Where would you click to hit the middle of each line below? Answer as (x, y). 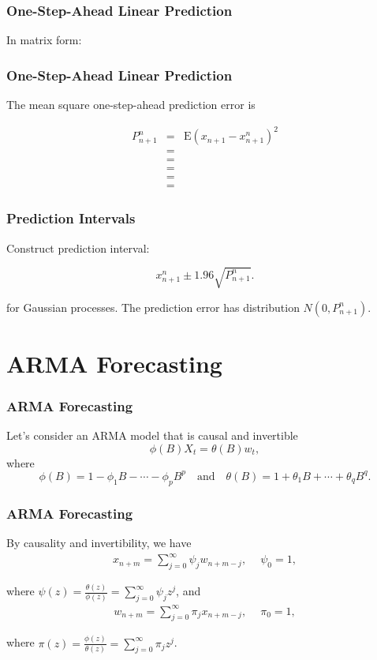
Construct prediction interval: (78, 247)
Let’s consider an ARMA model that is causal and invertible (152, 435)
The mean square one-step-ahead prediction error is (131, 105)
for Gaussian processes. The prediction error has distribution (153, 307)
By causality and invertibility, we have (99, 542)
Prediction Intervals (71, 218)
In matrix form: (44, 40)
